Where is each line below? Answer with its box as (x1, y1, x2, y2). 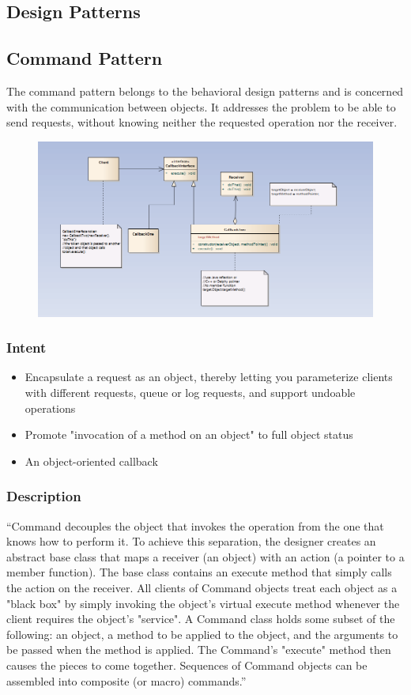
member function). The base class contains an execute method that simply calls (6, 564, 392, 580)
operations (25, 399, 76, 416)
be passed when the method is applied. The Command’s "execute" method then (6, 641, 391, 658)
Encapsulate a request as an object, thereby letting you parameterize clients (25, 368, 393, 385)
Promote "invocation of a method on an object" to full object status (25, 426, 353, 443)
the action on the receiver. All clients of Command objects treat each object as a (6, 579, 398, 595)
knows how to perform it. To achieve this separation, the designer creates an (6, 533, 376, 550)
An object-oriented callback (25, 452, 158, 469)
